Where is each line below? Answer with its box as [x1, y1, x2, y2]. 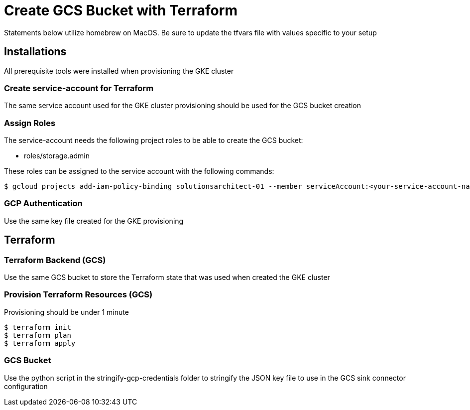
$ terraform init [4, 323, 71, 331]
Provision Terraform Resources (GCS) [4, 289, 153, 300]
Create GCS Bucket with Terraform [4, 2, 237, 19]
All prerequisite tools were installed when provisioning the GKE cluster [4, 66, 234, 75]
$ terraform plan [4, 331, 71, 339]
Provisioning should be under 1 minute [4, 307, 129, 316]
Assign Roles [4, 118, 56, 128]
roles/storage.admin [24, 151, 90, 160]
